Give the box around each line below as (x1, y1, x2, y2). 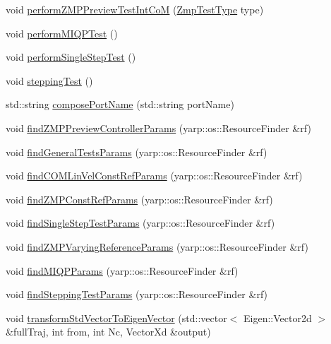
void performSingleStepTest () (6, 49, 136, 64)
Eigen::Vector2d (243, 310, 312, 325)
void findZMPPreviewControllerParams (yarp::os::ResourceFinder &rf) (6, 120, 311, 135)
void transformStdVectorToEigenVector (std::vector (6, 310, 227, 325)
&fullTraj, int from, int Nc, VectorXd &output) (6, 324, 211, 339)
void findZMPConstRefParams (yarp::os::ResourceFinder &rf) (6, 191, 273, 206)
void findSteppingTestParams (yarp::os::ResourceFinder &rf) (6, 287, 268, 302)
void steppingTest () (6, 73, 93, 88)
